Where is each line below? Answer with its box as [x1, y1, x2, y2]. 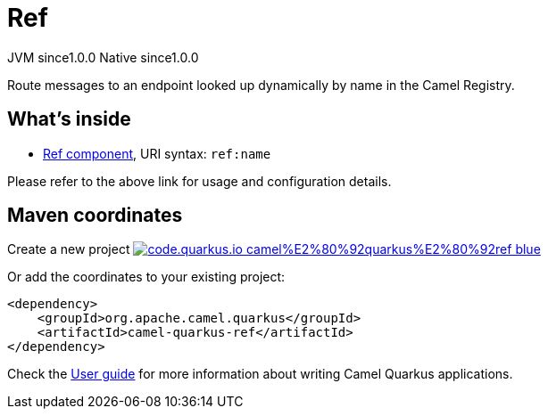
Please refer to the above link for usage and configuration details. [7, 173, 392, 189]
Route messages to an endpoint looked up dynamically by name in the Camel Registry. [7, 77, 515, 93]
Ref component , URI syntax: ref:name [43, 145, 271, 161]
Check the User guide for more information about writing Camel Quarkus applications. [7, 366, 513, 382]
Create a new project [7, 241, 130, 257]
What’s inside [7, 108, 131, 131]
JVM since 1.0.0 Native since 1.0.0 [7, 49, 199, 65]
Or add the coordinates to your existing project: [7, 269, 286, 285]
